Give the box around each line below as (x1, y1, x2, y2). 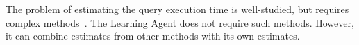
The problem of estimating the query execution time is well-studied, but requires (6, 2, 349, 16)
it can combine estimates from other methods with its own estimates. (6, 29, 300, 43)
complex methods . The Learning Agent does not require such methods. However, (6, 15, 354, 29)
